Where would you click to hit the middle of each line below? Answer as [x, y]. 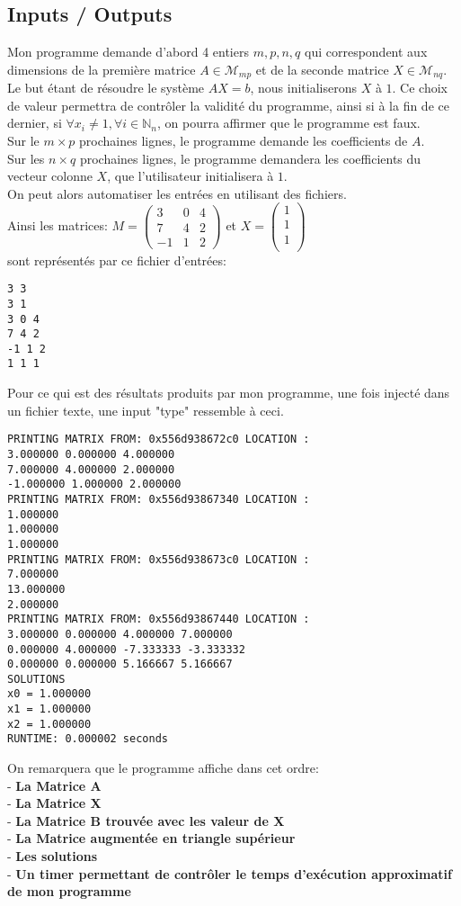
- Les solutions [53, 856]
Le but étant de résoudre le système [106, 88]
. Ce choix [420, 88]
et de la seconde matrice [322, 69]
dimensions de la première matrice [102, 69]
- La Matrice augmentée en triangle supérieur [151, 838]
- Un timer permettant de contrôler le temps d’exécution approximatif [230, 873]
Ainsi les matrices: [58, 225]
